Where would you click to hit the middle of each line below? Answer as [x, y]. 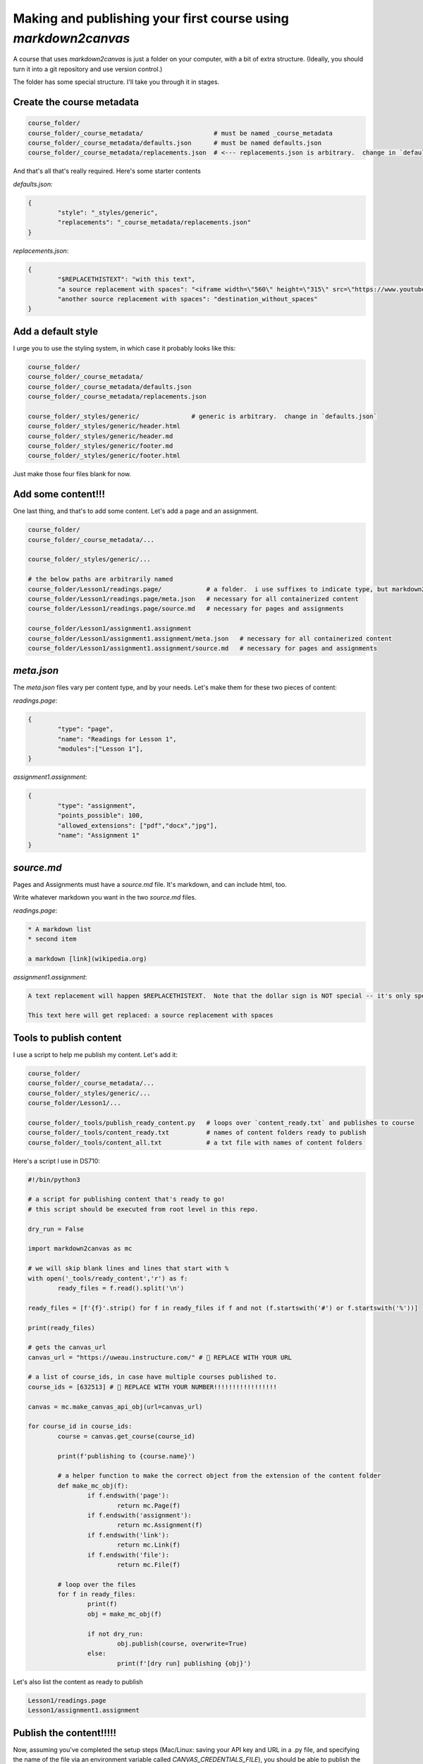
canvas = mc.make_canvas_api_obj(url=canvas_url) [115, 1407]
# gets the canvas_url [67, 1347]
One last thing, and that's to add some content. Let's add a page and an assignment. [136, 511]
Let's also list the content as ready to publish [78, 1681]
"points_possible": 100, [100, 816]
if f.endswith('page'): [128, 1496]
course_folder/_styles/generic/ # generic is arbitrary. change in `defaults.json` [202, 416]
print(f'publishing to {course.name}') [126, 1456]
